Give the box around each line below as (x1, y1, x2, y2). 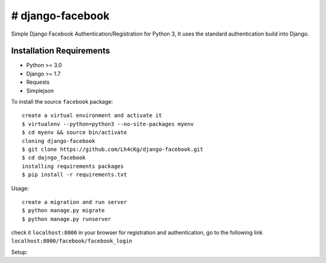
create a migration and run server (22, 198, 127, 205)
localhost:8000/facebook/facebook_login (11, 238, 133, 244)
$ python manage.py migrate (22, 207, 105, 214)
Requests (26, 78, 50, 86)
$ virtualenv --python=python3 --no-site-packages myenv (22, 121, 194, 127)
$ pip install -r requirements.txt (22, 171, 127, 178)
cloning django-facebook (22, 138, 95, 144)
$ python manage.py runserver (22, 215, 112, 223)
